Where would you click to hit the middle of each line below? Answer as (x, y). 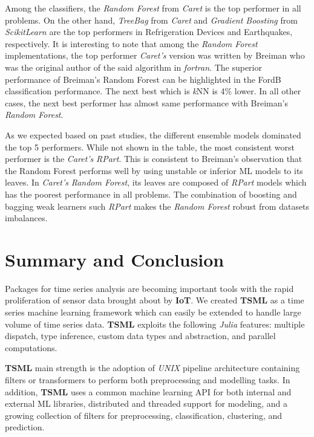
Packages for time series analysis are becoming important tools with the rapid (149, 288)
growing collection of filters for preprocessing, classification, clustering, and (144, 415)
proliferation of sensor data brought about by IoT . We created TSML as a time (155, 300)
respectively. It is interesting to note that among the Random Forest (131, 43)
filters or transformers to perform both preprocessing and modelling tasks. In (148, 379)
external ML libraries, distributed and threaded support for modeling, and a (146, 403)
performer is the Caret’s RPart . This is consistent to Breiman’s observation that (154, 159)
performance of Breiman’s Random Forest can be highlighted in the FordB (143, 79)
